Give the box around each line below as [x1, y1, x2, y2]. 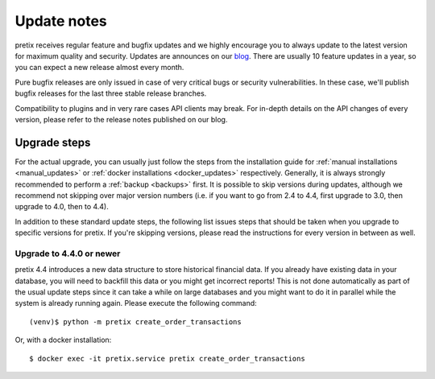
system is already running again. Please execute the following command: [14, 299, 257, 308]
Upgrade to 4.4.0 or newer [14, 248, 121, 259]
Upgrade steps [14, 135, 91, 149]
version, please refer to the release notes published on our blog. [14, 114, 228, 124]
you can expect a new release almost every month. [14, 63, 184, 72]
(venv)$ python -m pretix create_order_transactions [29, 317, 242, 326]
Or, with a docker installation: [14, 335, 112, 345]
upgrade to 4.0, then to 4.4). [14, 202, 109, 212]
